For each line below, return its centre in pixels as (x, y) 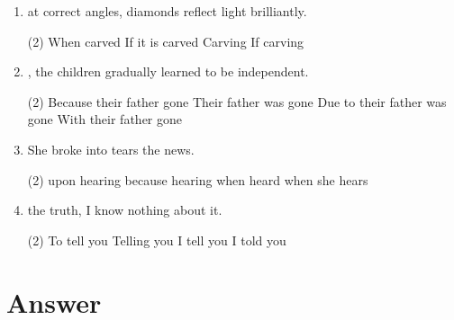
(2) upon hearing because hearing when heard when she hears (198, 179)
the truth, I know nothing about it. (125, 210)
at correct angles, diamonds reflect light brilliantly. (167, 11)
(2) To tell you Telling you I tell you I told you (157, 240)
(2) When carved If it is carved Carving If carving (166, 41)
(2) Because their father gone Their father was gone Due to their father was (237, 101)
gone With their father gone (105, 119)
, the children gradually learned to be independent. (168, 71)
